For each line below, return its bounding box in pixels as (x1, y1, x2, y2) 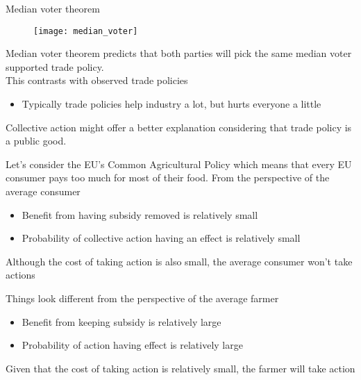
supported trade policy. (6, 59, 104, 74)
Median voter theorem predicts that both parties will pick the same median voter (6, 46, 352, 60)
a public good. (6, 133, 67, 148)
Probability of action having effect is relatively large (22, 338, 243, 352)
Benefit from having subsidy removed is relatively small (22, 207, 258, 222)
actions (6, 267, 35, 282)
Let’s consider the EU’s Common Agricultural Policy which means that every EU (6, 156, 352, 171)
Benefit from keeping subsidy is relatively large (22, 314, 221, 329)
